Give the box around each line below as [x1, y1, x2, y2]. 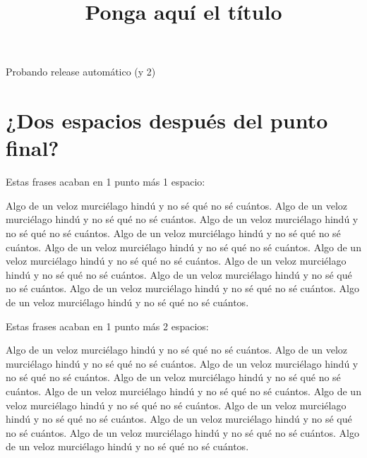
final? [6, 133, 59, 162]
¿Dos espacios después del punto [6, 106, 328, 135]
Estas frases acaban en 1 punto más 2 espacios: [6, 318, 209, 333]
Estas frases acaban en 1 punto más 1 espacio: [6, 174, 205, 189]
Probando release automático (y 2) [6, 64, 156, 79]
